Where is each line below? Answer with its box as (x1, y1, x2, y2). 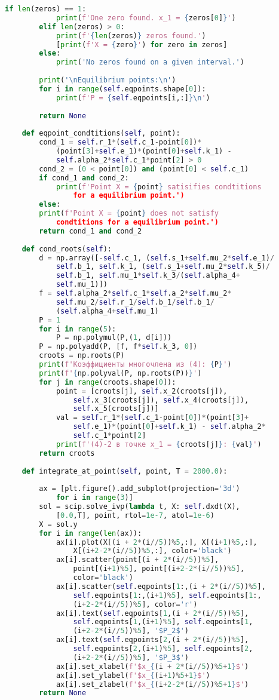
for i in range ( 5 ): (39, 324, 116, 333)
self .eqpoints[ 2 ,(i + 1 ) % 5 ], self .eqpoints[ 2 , (73, 644, 253, 653)
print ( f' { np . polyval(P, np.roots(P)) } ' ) (39, 369, 202, 377)
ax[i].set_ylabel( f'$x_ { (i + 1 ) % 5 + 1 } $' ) (56, 671, 210, 680)
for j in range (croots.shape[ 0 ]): (39, 377, 176, 386)
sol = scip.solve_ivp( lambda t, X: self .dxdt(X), (39, 502, 240, 511)
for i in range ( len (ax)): (39, 529, 142, 538)
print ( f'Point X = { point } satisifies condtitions (56, 182, 262, 191)
